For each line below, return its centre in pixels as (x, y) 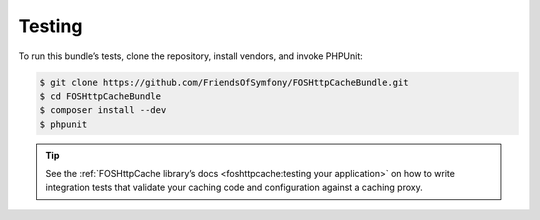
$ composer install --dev (103, 110)
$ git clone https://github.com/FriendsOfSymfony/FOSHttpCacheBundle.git (224, 82)
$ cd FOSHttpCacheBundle (100, 96)
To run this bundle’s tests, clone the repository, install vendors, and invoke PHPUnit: (191, 56)
